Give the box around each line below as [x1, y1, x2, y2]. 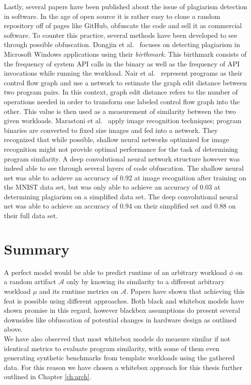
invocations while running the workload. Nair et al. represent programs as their [4, 68, 243, 78]
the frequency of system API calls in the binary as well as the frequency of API [4, 58, 240, 68]
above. [4, 324, 23, 334]
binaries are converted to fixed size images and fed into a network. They [4, 125, 218, 135]
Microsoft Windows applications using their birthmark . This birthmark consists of [4, 48, 247, 59]
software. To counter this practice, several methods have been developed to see [4, 30, 237, 40]
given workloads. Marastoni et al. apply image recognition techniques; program [4, 115, 242, 126]
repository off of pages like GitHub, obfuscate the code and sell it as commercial [4, 20, 242, 31]
